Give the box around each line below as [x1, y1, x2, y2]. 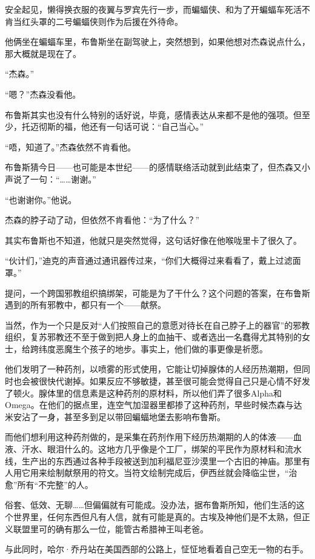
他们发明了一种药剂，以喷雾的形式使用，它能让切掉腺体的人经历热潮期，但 [5, 363, 302, 375]
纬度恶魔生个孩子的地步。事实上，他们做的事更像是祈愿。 [38, 342, 268, 355]
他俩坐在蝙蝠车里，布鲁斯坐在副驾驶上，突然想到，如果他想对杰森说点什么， [5, 35, 310, 48]
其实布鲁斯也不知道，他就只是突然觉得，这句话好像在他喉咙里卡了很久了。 [5, 233, 302, 246]
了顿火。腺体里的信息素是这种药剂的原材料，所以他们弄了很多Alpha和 [5, 386, 282, 399]
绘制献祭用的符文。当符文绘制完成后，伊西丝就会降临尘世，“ [47, 466, 289, 479]
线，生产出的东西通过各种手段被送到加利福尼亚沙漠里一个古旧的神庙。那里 [5, 454, 302, 467]
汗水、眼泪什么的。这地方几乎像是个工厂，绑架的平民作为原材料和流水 [21, 443, 302, 455]
